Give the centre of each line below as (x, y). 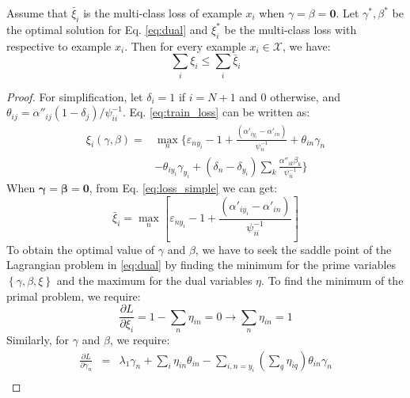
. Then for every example (185, 45)
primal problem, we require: (74, 296)
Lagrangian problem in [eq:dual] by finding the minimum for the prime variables (201, 265)
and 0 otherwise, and (290, 96)
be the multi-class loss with (290, 29)
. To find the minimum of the (332, 280)
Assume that (37, 13)
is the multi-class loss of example (163, 13)
